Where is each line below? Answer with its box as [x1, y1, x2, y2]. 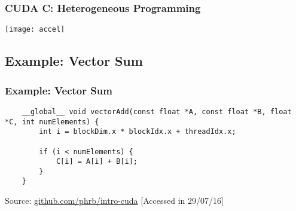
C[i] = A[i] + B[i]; [56, 157, 138, 166]
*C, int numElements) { [5, 117, 99, 126]
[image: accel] [5, 25, 65, 34]
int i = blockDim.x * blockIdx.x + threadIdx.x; [39, 127, 236, 136]
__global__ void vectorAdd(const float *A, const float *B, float [22, 107, 292, 116]
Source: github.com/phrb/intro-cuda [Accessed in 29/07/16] [5, 194, 224, 207]
